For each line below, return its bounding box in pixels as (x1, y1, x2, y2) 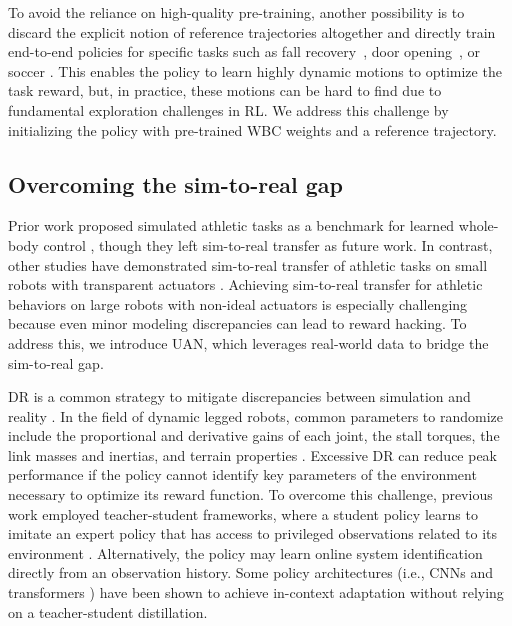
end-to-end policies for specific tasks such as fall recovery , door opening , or (8, 41, 480, 62)
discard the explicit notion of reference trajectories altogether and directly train (8, 21, 496, 42)
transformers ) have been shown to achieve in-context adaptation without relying (8, 582, 504, 603)
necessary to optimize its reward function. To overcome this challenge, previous (8, 484, 493, 505)
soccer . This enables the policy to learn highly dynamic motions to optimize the (8, 60, 502, 81)
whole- (458, 215, 499, 236)
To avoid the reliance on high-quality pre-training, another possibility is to (8, 2, 465, 22)
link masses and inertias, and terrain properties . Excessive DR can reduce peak (8, 444, 498, 465)
